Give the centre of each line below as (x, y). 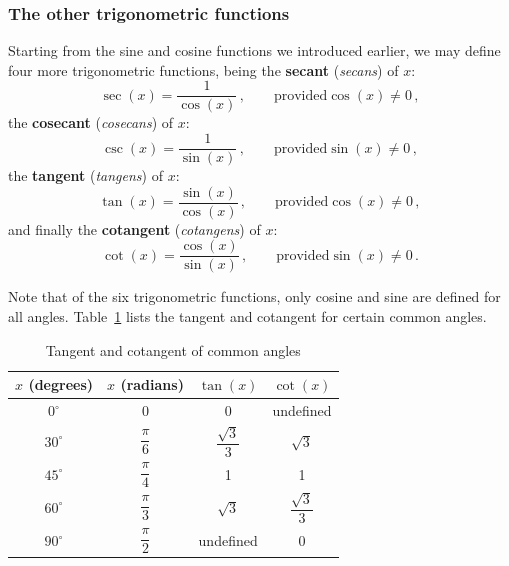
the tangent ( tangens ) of (85, 175)
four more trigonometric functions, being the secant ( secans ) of (203, 69)
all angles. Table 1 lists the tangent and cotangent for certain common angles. (247, 316)
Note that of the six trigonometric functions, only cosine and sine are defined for (254, 296)
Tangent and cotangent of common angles (173, 349)
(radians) (152, 384)
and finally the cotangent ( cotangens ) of (134, 228)
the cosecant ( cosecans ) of (91, 122)
